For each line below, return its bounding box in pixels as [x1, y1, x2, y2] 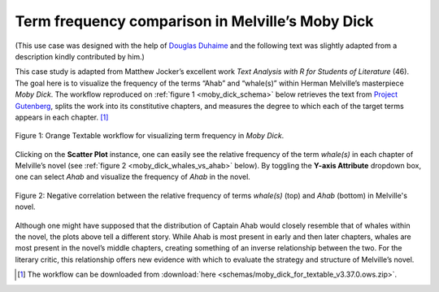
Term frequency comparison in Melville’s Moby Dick [15, 12, 374, 30]
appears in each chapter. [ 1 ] [15, 112, 109, 122]
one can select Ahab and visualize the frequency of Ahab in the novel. [15, 172, 251, 182]
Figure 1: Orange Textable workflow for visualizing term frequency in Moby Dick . [15, 131, 285, 141]
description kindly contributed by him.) [15, 51, 146, 61]
